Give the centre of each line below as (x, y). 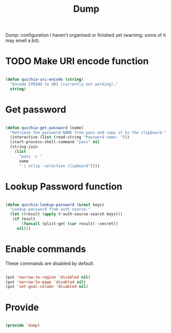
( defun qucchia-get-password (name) (44, 128)
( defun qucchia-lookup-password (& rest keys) (55, 205)
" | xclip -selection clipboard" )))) (59, 166)
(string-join (24, 147)
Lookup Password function (64, 187)
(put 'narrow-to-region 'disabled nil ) (48, 277)
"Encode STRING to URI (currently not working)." (64, 84)
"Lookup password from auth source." (50, 209)
